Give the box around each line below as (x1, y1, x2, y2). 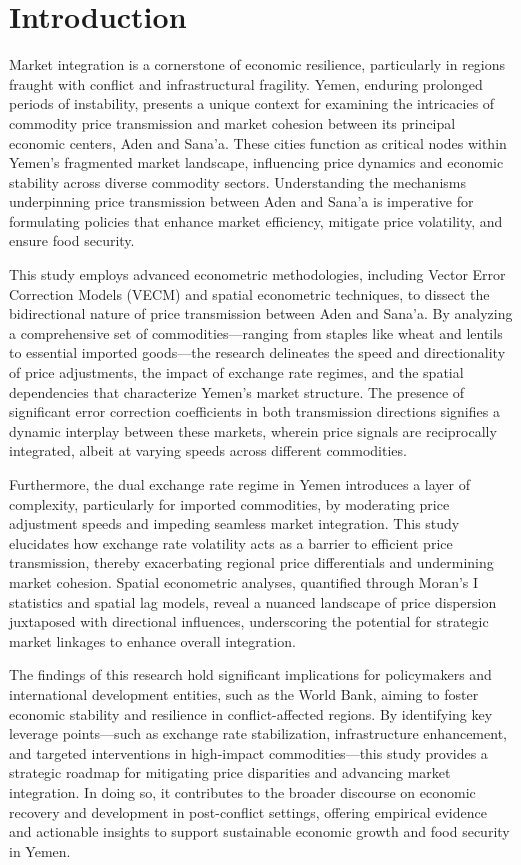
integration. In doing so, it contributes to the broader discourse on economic (9, 781, 476, 802)
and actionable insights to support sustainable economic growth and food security (9, 821, 510, 842)
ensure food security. (9, 230, 135, 251)
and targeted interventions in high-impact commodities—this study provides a (9, 742, 488, 763)
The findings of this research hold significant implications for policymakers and (9, 664, 492, 685)
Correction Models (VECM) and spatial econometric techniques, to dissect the (9, 283, 490, 304)
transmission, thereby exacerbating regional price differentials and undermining (9, 552, 494, 573)
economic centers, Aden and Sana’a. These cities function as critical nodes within (9, 132, 507, 153)
